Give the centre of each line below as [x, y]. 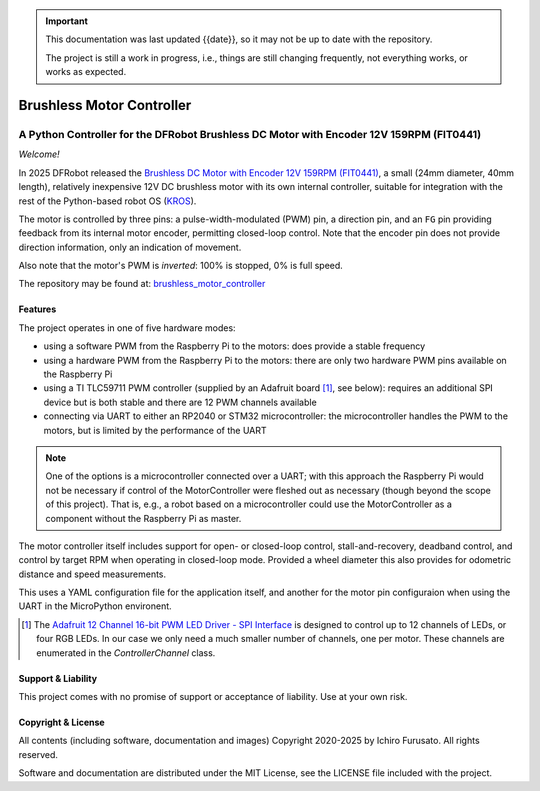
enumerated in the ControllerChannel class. [126, 652]
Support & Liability [58, 678]
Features [37, 309]
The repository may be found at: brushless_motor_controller [142, 284]
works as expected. [86, 72]
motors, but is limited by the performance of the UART [155, 430]
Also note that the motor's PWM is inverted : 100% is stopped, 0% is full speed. [181, 266]
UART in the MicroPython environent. [95, 606]
